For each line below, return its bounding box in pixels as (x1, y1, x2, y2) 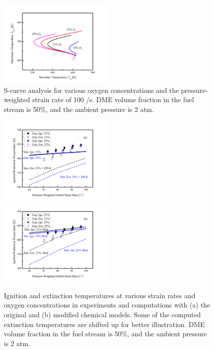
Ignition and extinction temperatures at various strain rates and (4, 290, 195, 300)
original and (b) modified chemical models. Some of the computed (4, 309, 201, 320)
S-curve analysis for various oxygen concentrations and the (4, 85, 179, 95)
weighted (4, 94, 30, 105)
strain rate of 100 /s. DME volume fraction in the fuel (32, 94, 194, 105)
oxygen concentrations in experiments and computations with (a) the (4, 300, 211, 310)
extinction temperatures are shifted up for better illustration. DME (4, 319, 205, 329)
